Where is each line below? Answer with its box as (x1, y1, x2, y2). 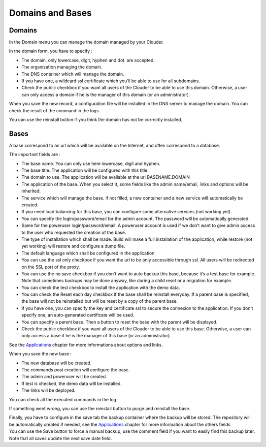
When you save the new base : (9, 351, 72, 357)
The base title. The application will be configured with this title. (21, 167, 149, 173)
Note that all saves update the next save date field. (9, 435, 112, 441)
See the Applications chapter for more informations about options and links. (9, 342, 163, 348)
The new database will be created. (21, 360, 92, 366)
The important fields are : (9, 152, 61, 158)
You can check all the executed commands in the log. (9, 396, 118, 402)
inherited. (21, 188, 41, 194)
